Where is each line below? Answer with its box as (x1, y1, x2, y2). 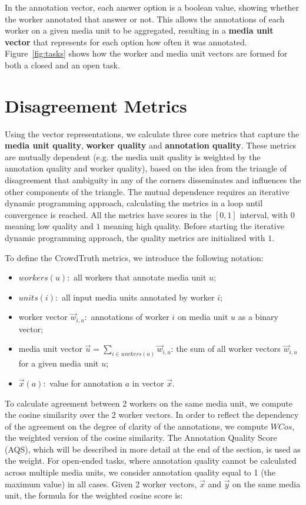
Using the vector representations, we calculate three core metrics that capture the (5, 127, 300, 140)
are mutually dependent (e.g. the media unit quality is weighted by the (5, 150, 261, 163)
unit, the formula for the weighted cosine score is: (5, 489, 183, 501)
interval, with (240, 208, 288, 220)
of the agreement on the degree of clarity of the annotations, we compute (5, 420, 268, 432)
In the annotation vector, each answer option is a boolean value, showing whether (5, 1, 300, 13)
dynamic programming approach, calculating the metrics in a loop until (5, 197, 263, 209)
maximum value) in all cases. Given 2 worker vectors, (5, 477, 197, 490)
